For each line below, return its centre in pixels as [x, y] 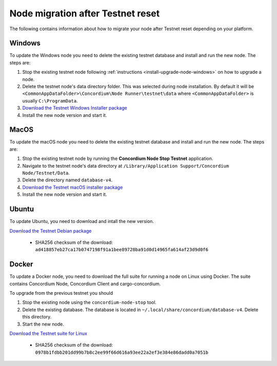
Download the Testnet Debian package [51, 231]
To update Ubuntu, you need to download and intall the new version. [82, 221]
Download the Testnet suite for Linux [48, 333]
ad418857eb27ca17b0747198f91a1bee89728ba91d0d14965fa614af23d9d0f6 [122, 250]
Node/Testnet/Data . [46, 173]
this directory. [37, 317]
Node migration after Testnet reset [85, 13]
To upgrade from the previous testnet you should [61, 293]
